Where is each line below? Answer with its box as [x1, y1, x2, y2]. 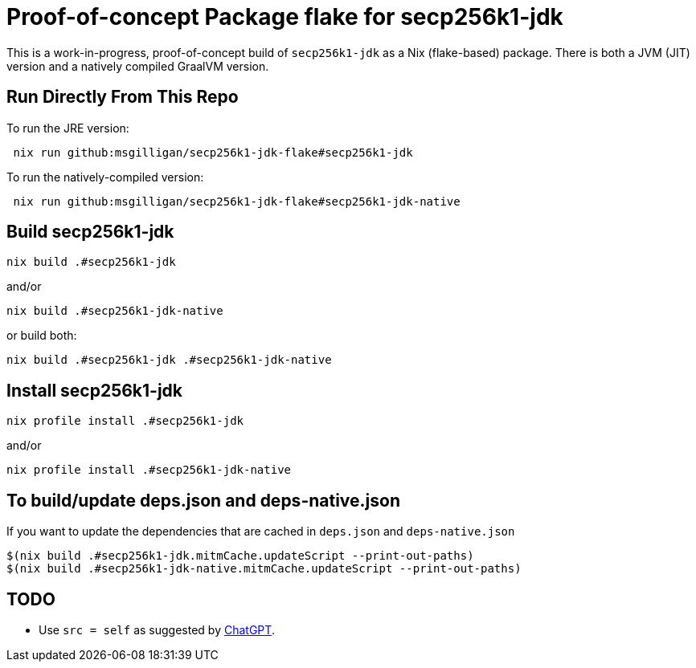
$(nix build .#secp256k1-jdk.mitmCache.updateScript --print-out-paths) [6, 549, 474, 563]
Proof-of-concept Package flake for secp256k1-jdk [6, 3, 563, 31]
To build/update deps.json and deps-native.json [6, 490, 400, 511]
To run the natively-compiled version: [6, 169, 204, 184]
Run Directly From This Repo [6, 87, 239, 108]
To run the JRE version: [6, 120, 129, 135]
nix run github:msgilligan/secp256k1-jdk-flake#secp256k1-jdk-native [13, 194, 461, 208]
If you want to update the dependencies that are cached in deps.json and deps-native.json [6, 524, 515, 539]
